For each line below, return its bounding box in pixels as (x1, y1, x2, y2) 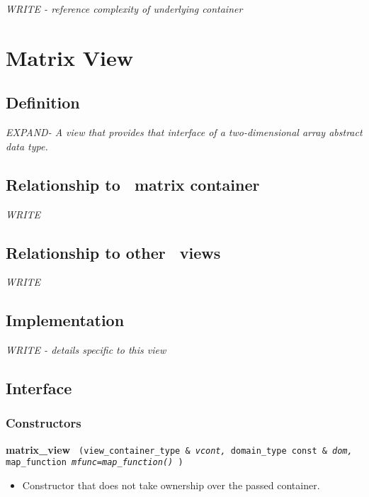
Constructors (6, 414, 81, 432)
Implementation (6, 309, 125, 331)
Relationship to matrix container (6, 173, 260, 195)
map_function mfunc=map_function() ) (6, 457, 183, 468)
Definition (6, 91, 80, 113)
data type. (6, 138, 48, 153)
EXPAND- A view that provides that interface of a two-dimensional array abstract (6, 125, 363, 140)
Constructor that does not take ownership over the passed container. (22, 478, 320, 493)
